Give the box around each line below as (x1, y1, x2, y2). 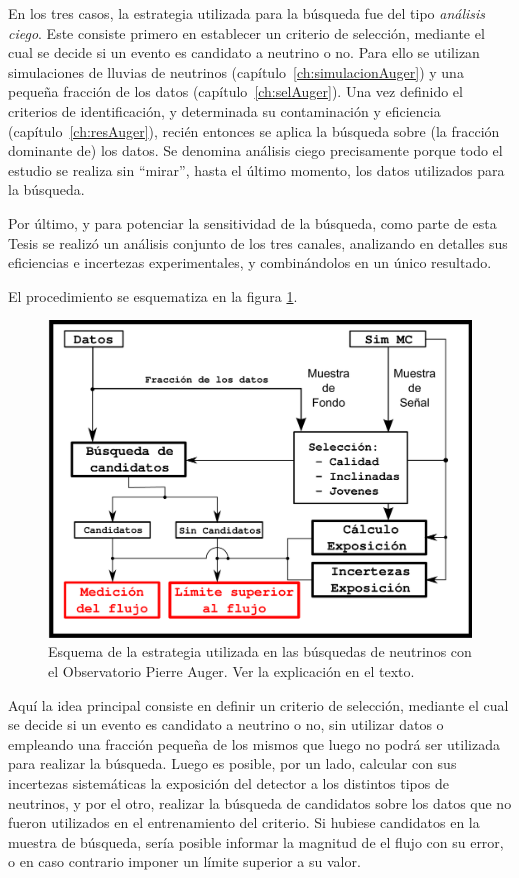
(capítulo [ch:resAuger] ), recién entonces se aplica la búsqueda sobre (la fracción (8, 120, 500, 141)
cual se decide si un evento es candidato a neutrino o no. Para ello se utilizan (8, 42, 480, 63)
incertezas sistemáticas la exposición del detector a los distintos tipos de (8, 773, 449, 794)
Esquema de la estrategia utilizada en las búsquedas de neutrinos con (48, 641, 472, 662)
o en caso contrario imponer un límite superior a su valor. (8, 851, 361, 872)
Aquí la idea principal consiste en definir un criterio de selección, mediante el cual (8, 694, 509, 715)
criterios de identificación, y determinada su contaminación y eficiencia (8, 100, 441, 121)
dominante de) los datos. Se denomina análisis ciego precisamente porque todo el (8, 140, 503, 161)
